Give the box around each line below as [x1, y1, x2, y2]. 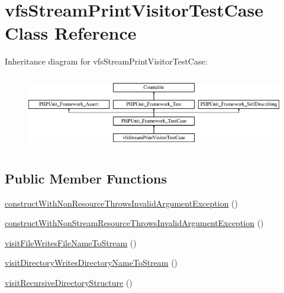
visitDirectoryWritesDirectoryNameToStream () [5, 256, 178, 269]
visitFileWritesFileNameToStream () [5, 236, 137, 249]
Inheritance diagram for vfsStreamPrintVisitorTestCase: [5, 55, 208, 67]
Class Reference [5, 21, 137, 45]
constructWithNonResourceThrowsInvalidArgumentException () [5, 197, 238, 209]
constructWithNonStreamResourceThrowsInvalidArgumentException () [5, 217, 264, 229]
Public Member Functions [5, 169, 167, 187]
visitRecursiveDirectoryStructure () [5, 276, 133, 288]
